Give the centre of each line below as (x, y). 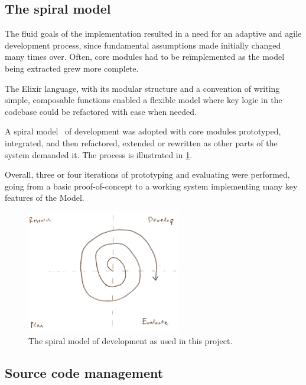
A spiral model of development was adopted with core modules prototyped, (143, 131)
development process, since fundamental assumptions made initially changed (143, 45)
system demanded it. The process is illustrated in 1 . (99, 154)
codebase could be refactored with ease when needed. (101, 111)
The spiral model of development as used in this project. (131, 340)
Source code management (84, 372)
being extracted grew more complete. (72, 68)
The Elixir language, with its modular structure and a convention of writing (142, 88)
